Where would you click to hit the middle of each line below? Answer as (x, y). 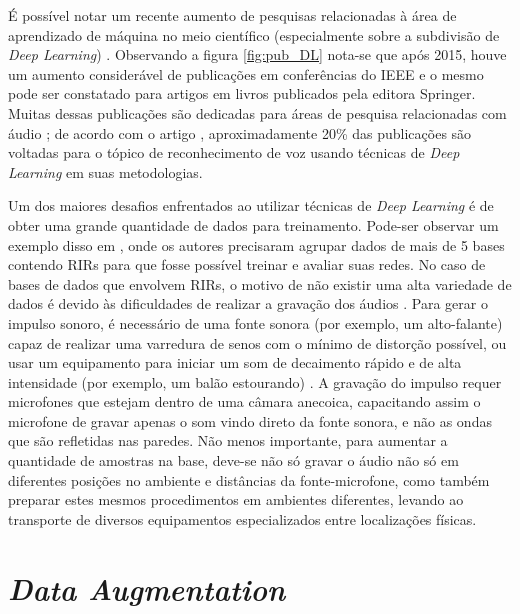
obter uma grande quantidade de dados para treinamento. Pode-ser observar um (253, 224)
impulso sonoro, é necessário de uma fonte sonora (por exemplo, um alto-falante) (255, 322)
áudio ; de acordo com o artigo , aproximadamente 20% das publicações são (240, 132)
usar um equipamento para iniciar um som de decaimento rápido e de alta (235, 362)
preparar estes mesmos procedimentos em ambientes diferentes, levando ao (236, 499)
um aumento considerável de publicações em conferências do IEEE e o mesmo (246, 73)
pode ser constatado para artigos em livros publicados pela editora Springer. (242, 93)
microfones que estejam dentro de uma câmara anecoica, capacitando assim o (244, 401)
